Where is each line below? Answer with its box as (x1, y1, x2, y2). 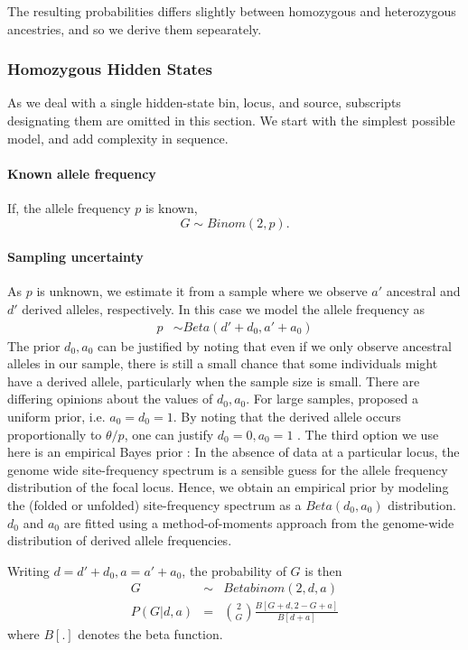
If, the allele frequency (7, 198, 131, 217)
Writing (7, 561, 50, 580)
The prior (7, 336, 61, 355)
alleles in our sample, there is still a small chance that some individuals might (7, 354, 438, 373)
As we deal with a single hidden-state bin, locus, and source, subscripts (7, 93, 401, 112)
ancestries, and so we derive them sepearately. (7, 19, 262, 38)
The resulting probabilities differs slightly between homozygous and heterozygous (7, 2, 456, 20)
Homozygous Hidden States (7, 58, 212, 80)
